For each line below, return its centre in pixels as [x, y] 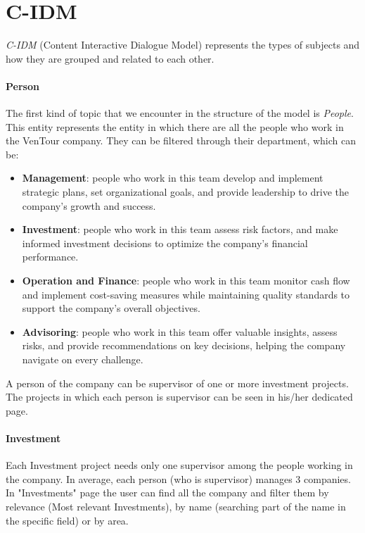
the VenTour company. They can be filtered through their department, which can [181, 140]
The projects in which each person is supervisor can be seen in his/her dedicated [179, 397]
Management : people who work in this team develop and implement [173, 178]
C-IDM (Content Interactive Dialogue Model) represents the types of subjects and [183, 45]
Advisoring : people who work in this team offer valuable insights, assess [180, 331]
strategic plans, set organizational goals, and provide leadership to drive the [185, 192]
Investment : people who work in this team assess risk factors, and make [180, 229]
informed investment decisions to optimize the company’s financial [165, 243]
